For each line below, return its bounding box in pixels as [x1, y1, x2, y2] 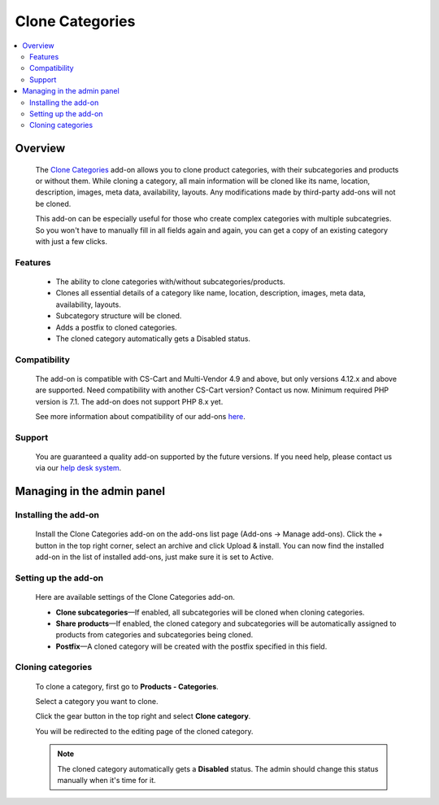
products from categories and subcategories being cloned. [55, 630, 254, 640]
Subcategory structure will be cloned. [55, 311, 182, 321]
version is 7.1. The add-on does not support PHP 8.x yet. [35, 396, 224, 406]
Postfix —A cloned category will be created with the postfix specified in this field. [55, 641, 328, 651]
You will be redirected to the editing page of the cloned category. [35, 726, 254, 736]
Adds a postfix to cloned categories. [55, 322, 178, 332]
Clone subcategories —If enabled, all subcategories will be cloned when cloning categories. [55, 607, 365, 617]
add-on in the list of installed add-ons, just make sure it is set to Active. [35, 552, 274, 562]
